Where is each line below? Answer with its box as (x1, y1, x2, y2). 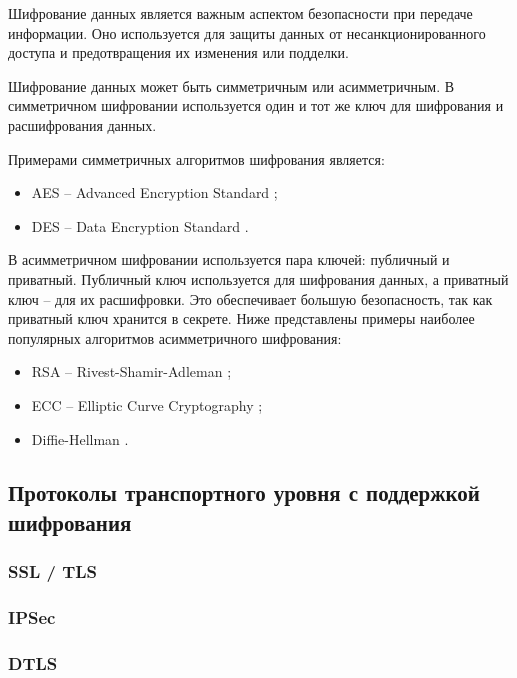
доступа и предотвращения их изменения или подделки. (8, 42, 349, 63)
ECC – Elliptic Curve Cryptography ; (31, 394, 263, 415)
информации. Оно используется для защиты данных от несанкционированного (8, 22, 486, 43)
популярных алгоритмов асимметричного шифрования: (8, 327, 342, 348)
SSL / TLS (8, 559, 98, 584)
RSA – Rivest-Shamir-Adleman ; (31, 361, 232, 382)
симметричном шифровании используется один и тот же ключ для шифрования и (8, 95, 504, 116)
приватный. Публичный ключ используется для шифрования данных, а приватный (8, 268, 509, 289)
